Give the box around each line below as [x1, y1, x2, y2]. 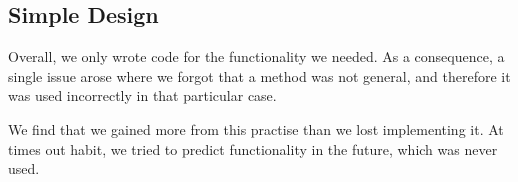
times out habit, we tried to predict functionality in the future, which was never [8, 138, 498, 159]
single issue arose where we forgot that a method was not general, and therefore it [8, 65, 511, 86]
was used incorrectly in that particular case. [8, 85, 277, 106]
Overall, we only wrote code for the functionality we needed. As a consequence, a [8, 46, 505, 67]
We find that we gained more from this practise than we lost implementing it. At [8, 118, 504, 139]
